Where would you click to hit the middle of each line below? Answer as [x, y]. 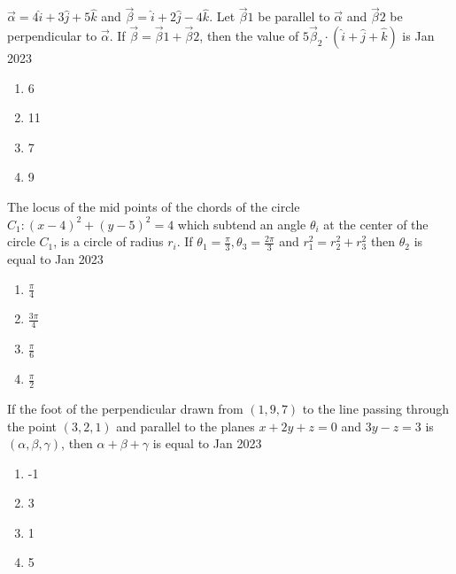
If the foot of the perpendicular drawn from [125, 408]
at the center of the [376, 224]
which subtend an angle [242, 224]
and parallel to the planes [185, 426]
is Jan [418, 36]
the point [32, 426]
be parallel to [294, 16]
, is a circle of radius [108, 241]
